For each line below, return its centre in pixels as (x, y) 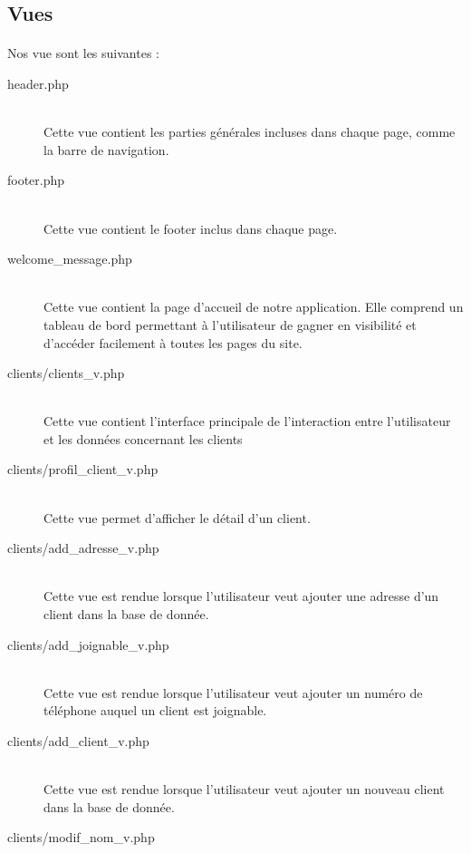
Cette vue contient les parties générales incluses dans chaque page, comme (250, 132)
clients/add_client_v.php (78, 741)
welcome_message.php (70, 259)
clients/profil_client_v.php (83, 469)
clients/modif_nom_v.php (81, 837)
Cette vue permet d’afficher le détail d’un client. (177, 517)
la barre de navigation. (106, 149)
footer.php (36, 180)
